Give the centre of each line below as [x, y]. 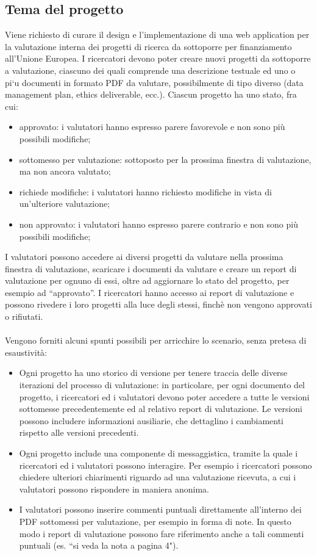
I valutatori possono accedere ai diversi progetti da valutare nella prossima [144, 257]
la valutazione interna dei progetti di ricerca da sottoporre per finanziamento [148, 46]
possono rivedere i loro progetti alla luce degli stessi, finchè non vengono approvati [158, 304]
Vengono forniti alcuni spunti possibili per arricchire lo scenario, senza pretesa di [156, 340]
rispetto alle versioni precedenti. [79, 432]
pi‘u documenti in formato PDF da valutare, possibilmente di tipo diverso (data [154, 82]
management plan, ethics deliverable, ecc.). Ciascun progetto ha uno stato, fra [151, 94]
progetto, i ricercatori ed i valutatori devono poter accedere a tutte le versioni [164, 396]
